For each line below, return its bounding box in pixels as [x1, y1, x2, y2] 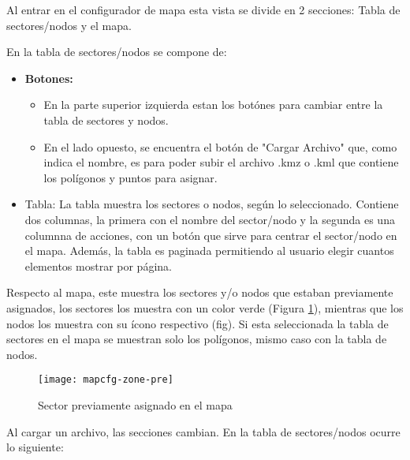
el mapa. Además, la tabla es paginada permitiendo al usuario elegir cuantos [24, 242, 394, 259]
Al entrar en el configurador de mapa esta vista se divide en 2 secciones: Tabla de [6, 2, 401, 17]
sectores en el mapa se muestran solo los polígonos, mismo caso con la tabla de [6, 331, 387, 347]
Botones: [24, 69, 73, 86]
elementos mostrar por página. [24, 257, 172, 274]
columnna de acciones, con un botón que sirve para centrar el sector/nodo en [24, 226, 397, 243]
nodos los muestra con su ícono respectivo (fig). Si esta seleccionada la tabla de [6, 315, 389, 331]
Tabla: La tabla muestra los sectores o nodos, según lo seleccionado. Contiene [24, 196, 399, 212]
